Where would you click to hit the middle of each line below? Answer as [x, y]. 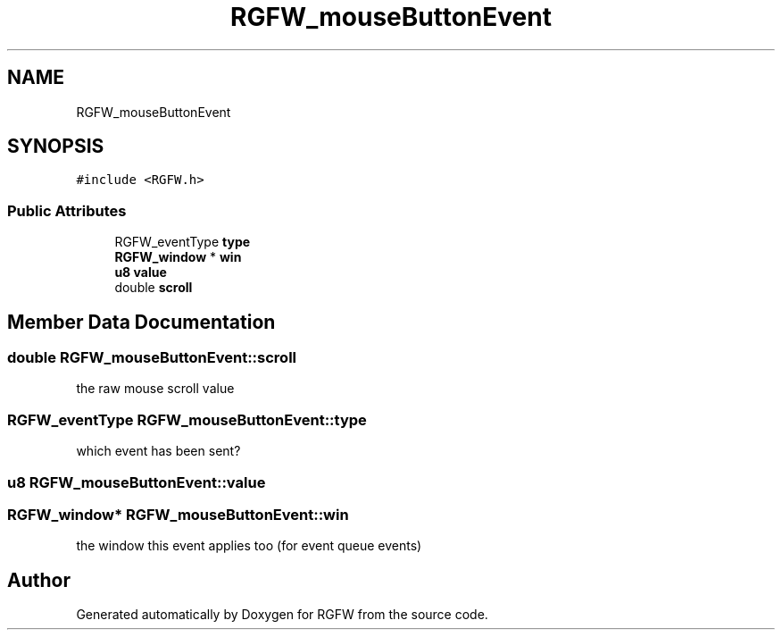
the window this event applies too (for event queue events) [249, 546]
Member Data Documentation [141, 322]
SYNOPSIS [56, 147]
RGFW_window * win [178, 257]
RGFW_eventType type [183, 242]
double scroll [154, 288]
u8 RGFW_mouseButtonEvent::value [137, 482]
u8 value [141, 272]
